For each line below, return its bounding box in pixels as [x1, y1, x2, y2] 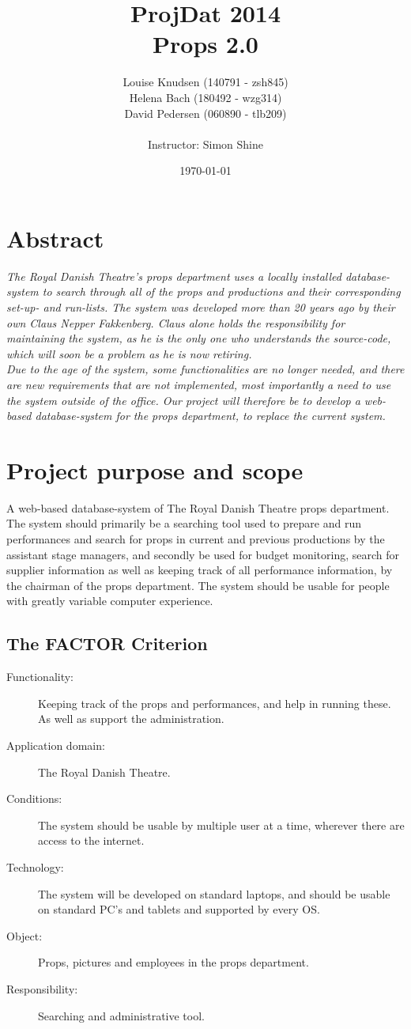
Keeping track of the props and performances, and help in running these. [38, 694, 391, 711]
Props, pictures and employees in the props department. [38, 954, 309, 970]
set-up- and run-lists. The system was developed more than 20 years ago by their [6, 299, 395, 315]
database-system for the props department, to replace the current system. [35, 407, 386, 424]
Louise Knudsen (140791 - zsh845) [123, 74, 288, 90]
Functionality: [6, 668, 74, 685]
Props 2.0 [153, 28, 258, 60]
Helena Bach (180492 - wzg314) [129, 89, 282, 105]
